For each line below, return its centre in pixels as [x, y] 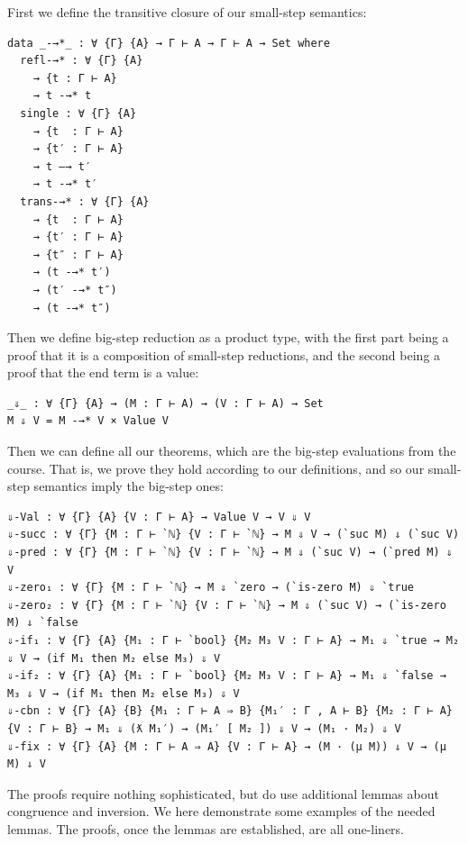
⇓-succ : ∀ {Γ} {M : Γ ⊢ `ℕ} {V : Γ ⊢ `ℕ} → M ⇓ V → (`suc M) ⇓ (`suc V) [234, 535]
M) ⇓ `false [43, 623]
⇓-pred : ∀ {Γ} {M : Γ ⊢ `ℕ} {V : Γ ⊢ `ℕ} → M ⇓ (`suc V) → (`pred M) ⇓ [230, 553]
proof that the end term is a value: [103, 372]
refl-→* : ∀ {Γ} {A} [82, 61]
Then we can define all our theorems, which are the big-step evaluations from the [232, 451]
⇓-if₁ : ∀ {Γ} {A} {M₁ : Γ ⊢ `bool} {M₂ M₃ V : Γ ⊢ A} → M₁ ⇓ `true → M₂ [234, 640]
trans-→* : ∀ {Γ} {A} [85, 201]
